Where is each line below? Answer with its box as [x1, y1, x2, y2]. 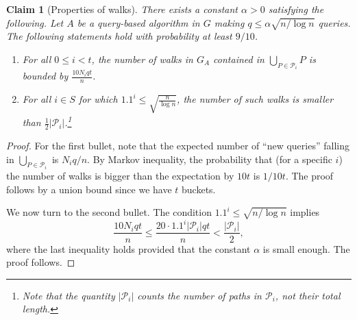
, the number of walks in [91, 51, 193, 66]
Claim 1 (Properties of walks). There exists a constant [6, 2, 238, 16]
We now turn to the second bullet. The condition [6, 205, 212, 219]
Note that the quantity [22, 288, 115, 302]
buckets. [182, 182, 216, 196]
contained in [213, 51, 264, 66]
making [214, 15, 245, 29]
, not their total [275, 288, 341, 302]
